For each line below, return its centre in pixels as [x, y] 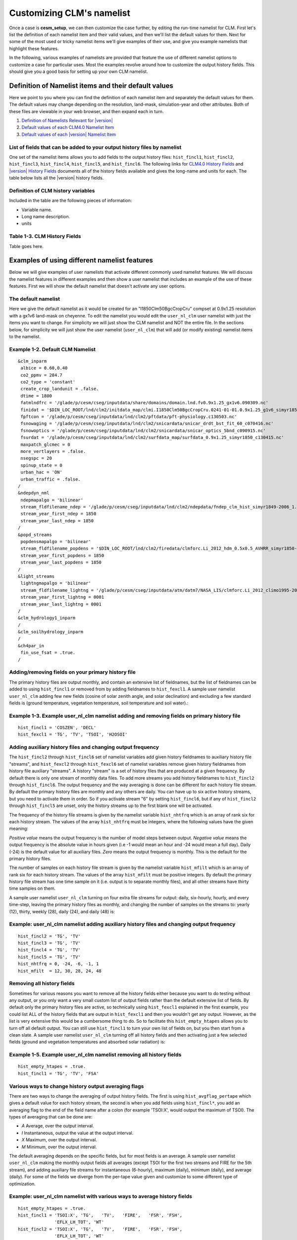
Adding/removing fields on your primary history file [73, 672]
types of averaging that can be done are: [51, 1117]
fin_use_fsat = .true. [48, 653]
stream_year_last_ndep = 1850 [57, 521]
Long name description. [46, 216]
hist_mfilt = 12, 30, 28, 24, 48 [60, 971]
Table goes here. [26, 246]
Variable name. [37, 210]
